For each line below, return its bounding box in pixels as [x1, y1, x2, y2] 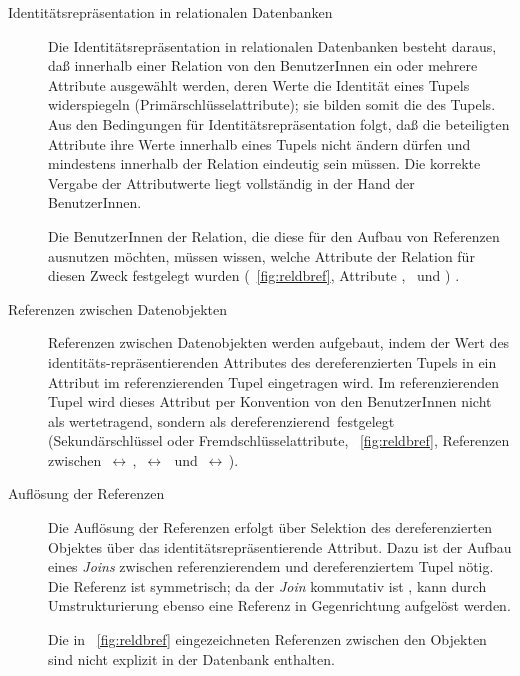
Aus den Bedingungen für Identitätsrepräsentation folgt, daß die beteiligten [48, 113, 510, 134]
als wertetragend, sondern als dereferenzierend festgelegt [48, 410, 395, 431]
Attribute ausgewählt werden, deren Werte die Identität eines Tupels [48, 74, 470, 95]
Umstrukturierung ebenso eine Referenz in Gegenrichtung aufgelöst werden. [48, 595, 511, 616]
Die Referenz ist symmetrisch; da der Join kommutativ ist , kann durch [48, 575, 487, 596]
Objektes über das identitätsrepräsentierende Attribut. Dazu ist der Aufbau [48, 536, 512, 557]
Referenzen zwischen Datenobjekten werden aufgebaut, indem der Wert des [48, 332, 510, 353]
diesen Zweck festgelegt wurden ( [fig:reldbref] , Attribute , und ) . [48, 265, 460, 286]
